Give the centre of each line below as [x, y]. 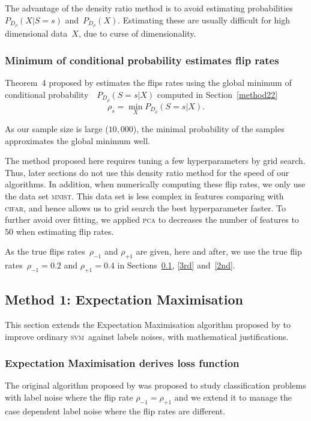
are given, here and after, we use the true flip [219, 251]
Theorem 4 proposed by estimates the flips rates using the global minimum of [148, 83]
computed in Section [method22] [217, 94]
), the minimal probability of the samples [209, 128]
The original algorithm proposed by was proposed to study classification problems [155, 385]
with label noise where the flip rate [69, 397]
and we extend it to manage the [233, 397]
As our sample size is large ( [57, 128]
